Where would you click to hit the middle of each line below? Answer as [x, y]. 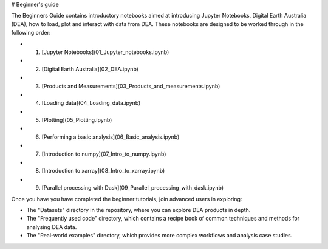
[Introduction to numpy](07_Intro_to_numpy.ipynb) [104, 154]
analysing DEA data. [52, 227]
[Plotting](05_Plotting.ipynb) [77, 120]
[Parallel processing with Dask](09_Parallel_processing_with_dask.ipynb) [133, 188]
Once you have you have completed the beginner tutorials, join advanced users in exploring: [127, 199]
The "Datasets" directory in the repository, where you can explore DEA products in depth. [138, 210]
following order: [31, 33]
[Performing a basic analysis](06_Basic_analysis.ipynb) [111, 137]
